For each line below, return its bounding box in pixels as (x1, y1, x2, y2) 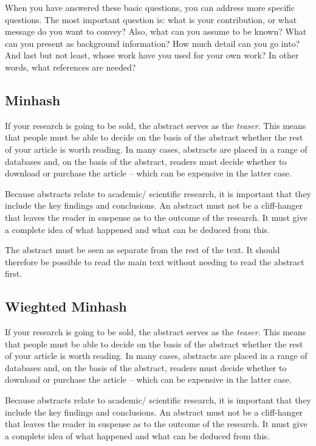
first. (5, 267, 22, 280)
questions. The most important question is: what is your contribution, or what (5, 13, 297, 26)
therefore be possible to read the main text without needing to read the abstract (5, 255, 304, 268)
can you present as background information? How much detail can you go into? (5, 37, 300, 49)
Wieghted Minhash (5, 297, 127, 316)
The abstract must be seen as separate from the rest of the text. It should (5, 243, 280, 256)
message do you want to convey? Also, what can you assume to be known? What (5, 25, 307, 38)
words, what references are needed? (5, 60, 136, 73)
